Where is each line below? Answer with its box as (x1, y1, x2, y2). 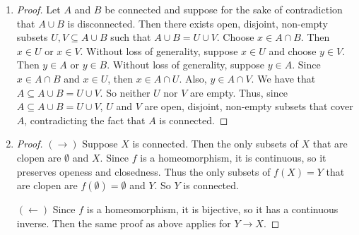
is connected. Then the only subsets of (132, 136, 298, 151)
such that (110, 30, 151, 44)
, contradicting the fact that (24, 112, 146, 127)
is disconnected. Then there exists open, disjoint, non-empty (67, 16, 328, 30)
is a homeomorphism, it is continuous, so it (140, 150, 326, 164)
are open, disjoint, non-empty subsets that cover (144, 99, 353, 114)
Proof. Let (16, 2, 61, 16)
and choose (269, 43, 317, 58)
